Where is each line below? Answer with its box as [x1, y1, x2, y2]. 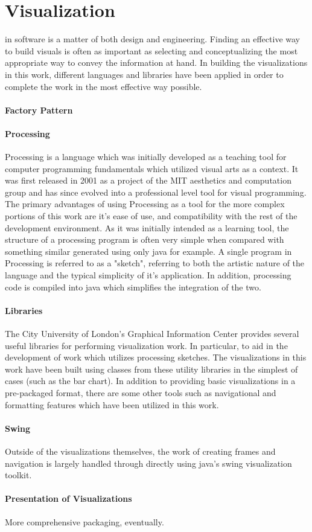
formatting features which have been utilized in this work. [5, 398, 219, 411]
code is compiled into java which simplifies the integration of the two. [5, 280, 261, 293]
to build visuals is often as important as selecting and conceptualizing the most [5, 44, 298, 57]
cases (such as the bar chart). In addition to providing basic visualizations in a [5, 374, 296, 387]
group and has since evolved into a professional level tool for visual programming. [5, 185, 307, 198]
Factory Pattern [5, 103, 73, 116]
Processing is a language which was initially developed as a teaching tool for [5, 150, 287, 163]
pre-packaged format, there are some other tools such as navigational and [5, 386, 276, 399]
